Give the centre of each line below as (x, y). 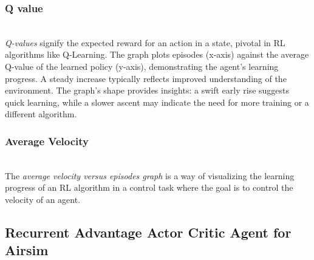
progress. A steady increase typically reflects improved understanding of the (146, 78)
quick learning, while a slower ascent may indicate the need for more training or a (157, 102)
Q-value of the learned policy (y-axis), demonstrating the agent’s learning (142, 66)
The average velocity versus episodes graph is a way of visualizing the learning (150, 175)
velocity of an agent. (43, 199)
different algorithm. (41, 114)
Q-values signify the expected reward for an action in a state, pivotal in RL (145, 42)
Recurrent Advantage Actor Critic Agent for (148, 232)
